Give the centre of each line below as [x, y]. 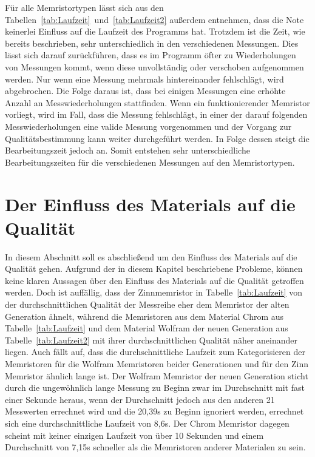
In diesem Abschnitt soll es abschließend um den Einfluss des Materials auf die [151, 256]
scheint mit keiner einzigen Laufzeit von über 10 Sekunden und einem [134, 435]
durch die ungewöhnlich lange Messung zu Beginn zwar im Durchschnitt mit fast [155, 388]
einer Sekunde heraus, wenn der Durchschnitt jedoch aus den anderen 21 [140, 399]
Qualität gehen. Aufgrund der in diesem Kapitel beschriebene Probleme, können [154, 269]
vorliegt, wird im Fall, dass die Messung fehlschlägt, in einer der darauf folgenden [156, 114]
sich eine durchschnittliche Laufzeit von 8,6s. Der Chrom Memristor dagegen [147, 423]
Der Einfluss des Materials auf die [150, 204]
